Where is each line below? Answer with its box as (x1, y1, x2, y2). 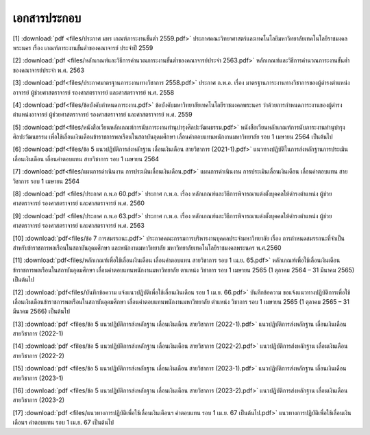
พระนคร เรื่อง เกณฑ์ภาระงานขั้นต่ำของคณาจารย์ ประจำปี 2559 (12, 43, 153, 51)
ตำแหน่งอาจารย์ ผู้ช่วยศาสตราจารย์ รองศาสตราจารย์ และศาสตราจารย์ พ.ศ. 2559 (12, 110, 193, 119)
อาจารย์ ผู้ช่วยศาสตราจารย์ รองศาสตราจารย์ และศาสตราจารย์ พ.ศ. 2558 (12, 88, 175, 96)
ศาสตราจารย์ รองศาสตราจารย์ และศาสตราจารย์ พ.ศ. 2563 (12, 222, 145, 230)
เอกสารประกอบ (12, 10, 82, 25)
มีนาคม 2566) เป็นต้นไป (12, 307, 71, 316)
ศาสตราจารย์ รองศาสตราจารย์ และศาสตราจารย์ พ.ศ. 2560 (12, 199, 145, 207)
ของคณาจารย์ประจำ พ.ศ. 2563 (12, 66, 85, 74)
